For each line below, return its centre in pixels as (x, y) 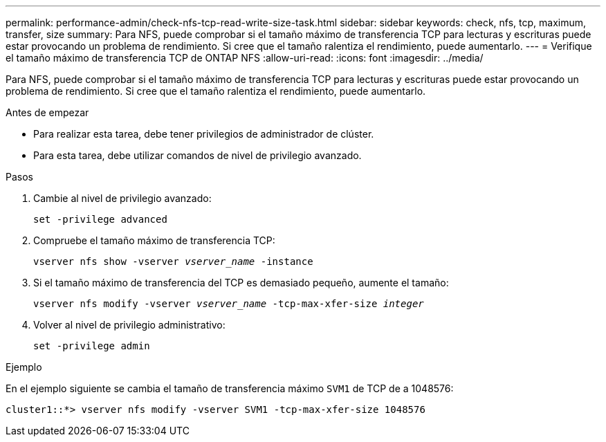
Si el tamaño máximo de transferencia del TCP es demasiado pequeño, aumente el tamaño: (241, 283)
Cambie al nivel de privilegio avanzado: (122, 198)
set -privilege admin (92, 346)
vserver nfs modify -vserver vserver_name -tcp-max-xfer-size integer (229, 304)
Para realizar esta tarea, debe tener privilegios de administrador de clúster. (204, 134)
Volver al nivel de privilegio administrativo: (129, 325)
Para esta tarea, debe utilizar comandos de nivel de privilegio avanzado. (198, 155)
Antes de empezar (47, 112)
